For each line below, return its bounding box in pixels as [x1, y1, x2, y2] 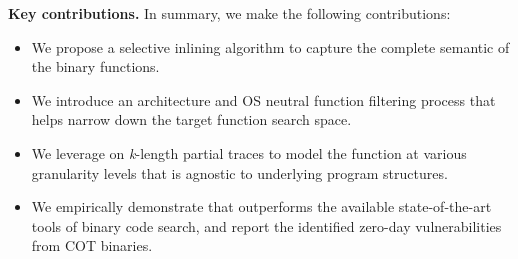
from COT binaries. [31, 235, 153, 256]
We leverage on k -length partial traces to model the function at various [31, 142, 467, 163]
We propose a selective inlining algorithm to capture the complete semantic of [31, 36, 510, 57]
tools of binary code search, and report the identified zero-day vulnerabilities [31, 215, 502, 236]
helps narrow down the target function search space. [31, 109, 352, 130]
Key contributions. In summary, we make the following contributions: [8, 3, 451, 23]
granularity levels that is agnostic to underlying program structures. [31, 162, 448, 183]
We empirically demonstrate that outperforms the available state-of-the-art [31, 196, 492, 217]
